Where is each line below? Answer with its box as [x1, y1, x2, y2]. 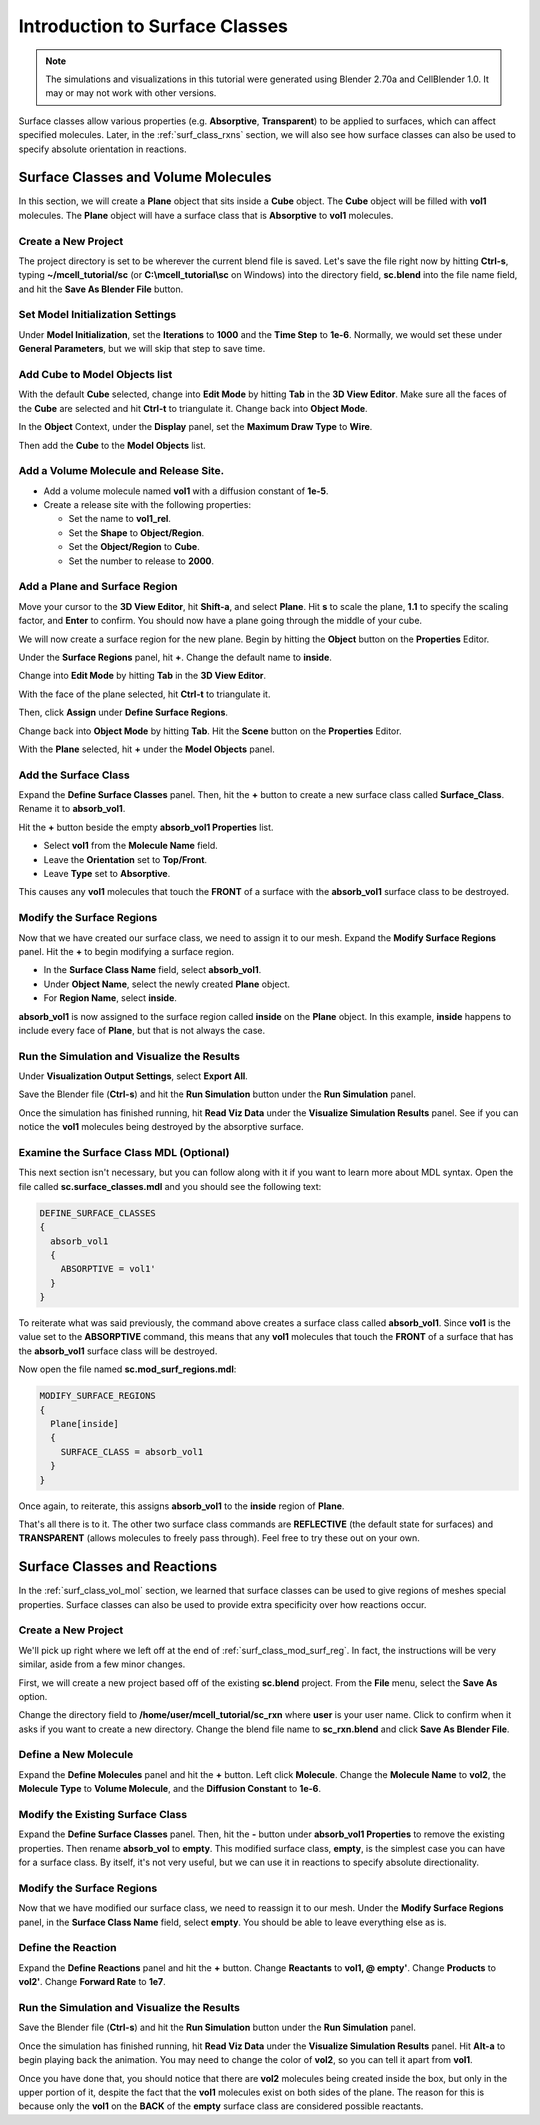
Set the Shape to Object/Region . [68, 526, 205, 539]
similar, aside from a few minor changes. [18, 1658, 186, 1670]
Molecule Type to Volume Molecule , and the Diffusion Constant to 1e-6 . [18, 1783, 322, 1795]
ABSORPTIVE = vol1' [60, 1263, 157, 1275]
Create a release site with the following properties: [43, 499, 252, 511]
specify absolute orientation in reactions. [18, 143, 187, 155]
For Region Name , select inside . [43, 992, 177, 1004]
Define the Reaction [18, 1941, 117, 1955]
